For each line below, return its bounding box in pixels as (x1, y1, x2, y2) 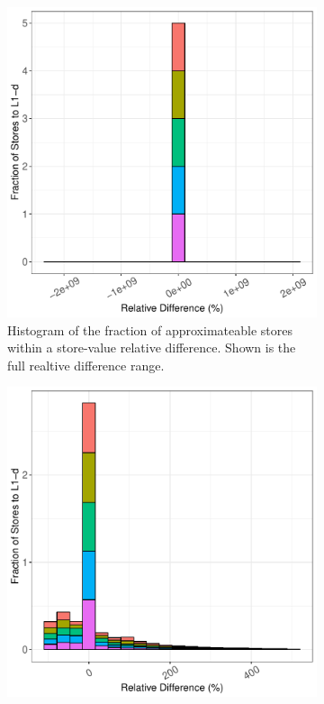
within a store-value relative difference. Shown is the (7, 338, 296, 357)
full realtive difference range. (7, 355, 165, 374)
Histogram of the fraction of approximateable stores (7, 320, 292, 339)
